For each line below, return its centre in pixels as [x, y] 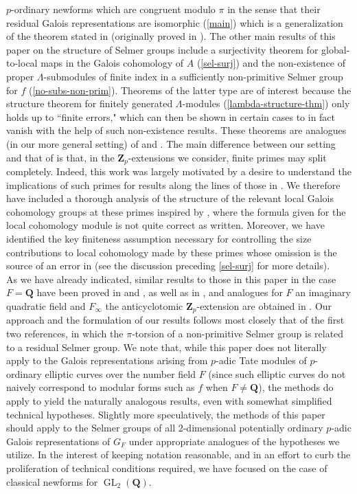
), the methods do [296, 387]
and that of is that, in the [60, 157]
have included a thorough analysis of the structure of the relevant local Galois [170, 198]
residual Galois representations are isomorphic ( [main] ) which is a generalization [175, 22]
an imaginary [323, 292]
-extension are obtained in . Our [264, 305]
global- [336, 49]
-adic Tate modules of [261, 360]
